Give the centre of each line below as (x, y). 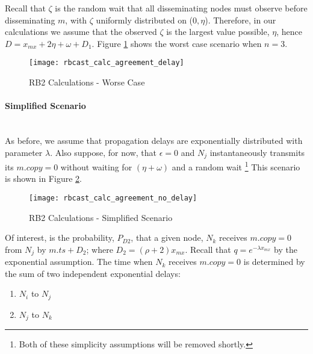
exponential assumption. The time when (79, 262)
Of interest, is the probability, (60, 238)
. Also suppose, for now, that (103, 152)
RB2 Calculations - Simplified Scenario (101, 217)
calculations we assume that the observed (81, 32)
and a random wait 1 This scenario (236, 166)
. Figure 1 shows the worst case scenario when (177, 43)
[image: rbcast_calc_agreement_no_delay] (113, 198)
